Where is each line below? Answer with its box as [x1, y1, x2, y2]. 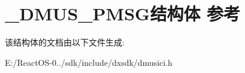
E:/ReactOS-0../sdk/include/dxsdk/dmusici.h [5, 56, 173, 68]
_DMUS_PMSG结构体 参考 [5, 1, 241, 26]
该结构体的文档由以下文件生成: [5, 36, 125, 48]
